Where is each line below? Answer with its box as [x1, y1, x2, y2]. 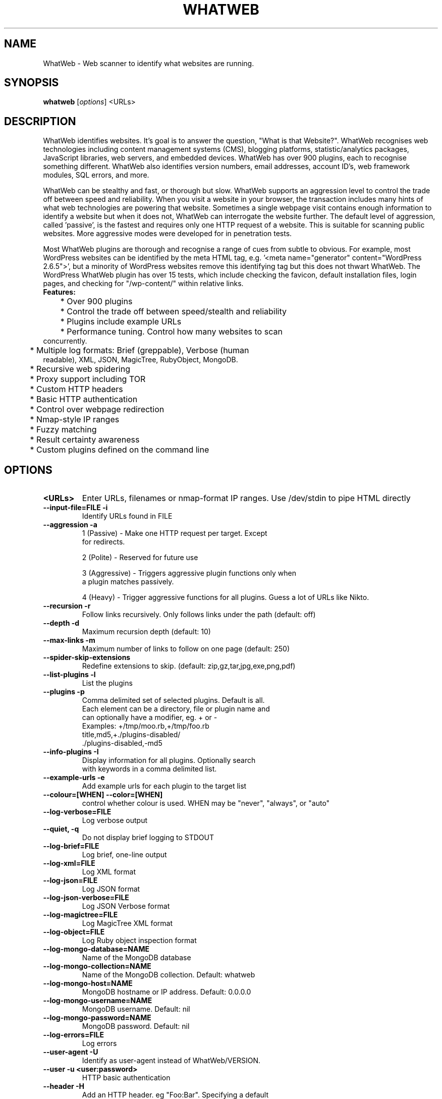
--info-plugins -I [43, 747, 99, 756]
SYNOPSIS [4, 76, 59, 89]
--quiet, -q [43, 825, 79, 834]
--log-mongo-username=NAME [43, 996, 152, 1005]
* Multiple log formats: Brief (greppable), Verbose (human [30, 345, 249, 356]
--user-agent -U [43, 1048, 98, 1057]
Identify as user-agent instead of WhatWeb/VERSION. [82, 1056, 261, 1065]
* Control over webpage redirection [30, 404, 164, 415]
